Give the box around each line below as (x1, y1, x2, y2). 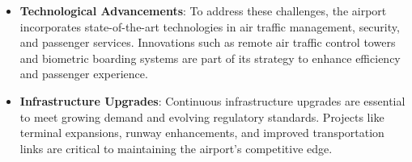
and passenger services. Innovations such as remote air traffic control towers (19, 34, 396, 51)
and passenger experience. (19, 65, 148, 82)
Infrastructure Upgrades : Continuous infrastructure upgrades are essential (19, 92, 406, 109)
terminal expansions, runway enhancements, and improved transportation (19, 124, 384, 141)
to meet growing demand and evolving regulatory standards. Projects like (19, 108, 384, 125)
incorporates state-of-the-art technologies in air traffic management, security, (19, 18, 400, 35)
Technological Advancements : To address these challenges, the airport (19, 2, 387, 19)
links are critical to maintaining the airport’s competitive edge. (19, 139, 333, 156)
